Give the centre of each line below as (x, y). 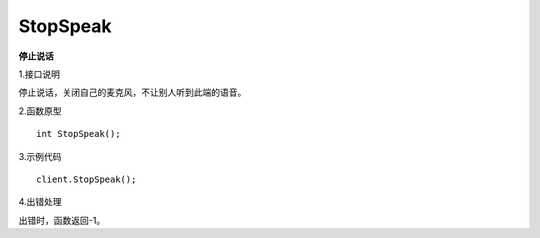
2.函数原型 (40, 111)
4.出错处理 (40, 202)
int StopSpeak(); (78, 134)
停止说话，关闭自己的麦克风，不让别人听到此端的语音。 (132, 92)
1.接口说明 (39, 74)
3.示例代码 (40, 156)
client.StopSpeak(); (86, 179)
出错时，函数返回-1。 (62, 220)
